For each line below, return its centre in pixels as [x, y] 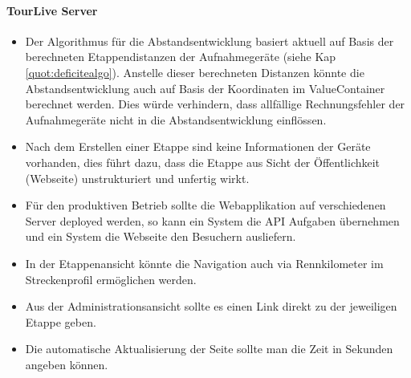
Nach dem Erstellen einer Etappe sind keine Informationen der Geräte [198, 146]
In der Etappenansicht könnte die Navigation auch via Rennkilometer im [204, 263]
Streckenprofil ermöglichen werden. [111, 279]
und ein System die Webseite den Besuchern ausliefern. [161, 236]
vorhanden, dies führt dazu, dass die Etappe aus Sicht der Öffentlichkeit [203, 162]
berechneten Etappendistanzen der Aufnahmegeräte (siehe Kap [181, 57]
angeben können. [67, 364]
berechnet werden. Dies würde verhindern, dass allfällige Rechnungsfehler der [215, 104]
